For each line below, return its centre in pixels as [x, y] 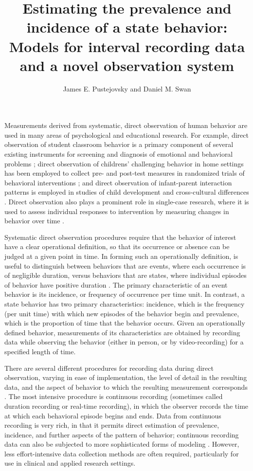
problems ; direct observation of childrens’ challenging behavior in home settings [124, 163]
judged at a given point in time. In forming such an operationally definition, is [121, 256]
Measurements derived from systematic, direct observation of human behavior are [126, 125]
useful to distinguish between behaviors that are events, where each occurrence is [125, 265]
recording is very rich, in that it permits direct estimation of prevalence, [112, 425]
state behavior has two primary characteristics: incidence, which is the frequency [125, 303]
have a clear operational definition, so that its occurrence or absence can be [117, 246]
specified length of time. [40, 351]
